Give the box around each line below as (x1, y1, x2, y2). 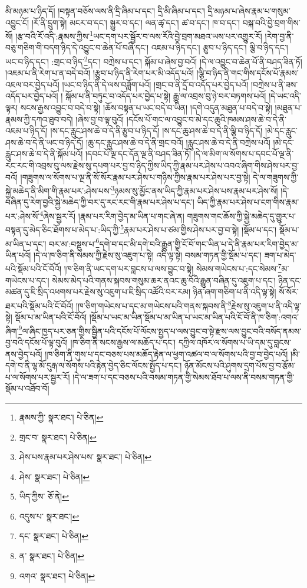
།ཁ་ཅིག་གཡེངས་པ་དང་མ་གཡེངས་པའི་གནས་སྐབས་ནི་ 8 (75, 297, 232, 311)
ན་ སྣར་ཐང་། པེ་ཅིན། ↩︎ (19, 550, 85, 562)
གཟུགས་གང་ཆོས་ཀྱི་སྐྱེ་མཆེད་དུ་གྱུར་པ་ (187, 209, 296, 222)
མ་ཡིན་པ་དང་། (5, 237, 47, 249)
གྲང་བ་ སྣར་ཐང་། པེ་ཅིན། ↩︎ (19, 431, 97, 443)
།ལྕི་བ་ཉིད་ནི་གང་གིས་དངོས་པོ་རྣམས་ (196, 67, 299, 79)
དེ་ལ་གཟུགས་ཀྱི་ (253, 170, 299, 183)
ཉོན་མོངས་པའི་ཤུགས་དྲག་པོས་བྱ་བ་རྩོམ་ (184, 359, 296, 372)
